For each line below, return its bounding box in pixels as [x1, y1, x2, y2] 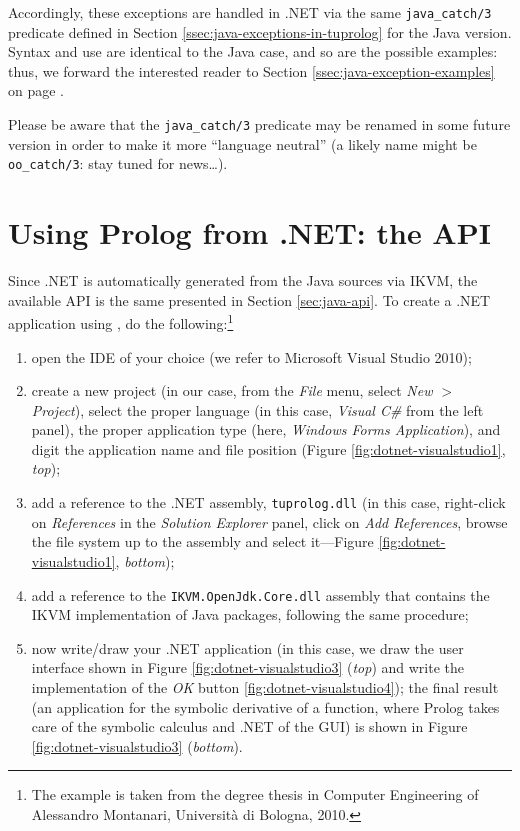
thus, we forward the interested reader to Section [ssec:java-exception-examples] [8, 60, 495, 81]
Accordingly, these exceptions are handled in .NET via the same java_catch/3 [8, 2, 492, 22]
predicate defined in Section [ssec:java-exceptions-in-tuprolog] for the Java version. [8, 21, 512, 42]
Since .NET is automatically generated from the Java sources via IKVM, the [8, 270, 478, 291]
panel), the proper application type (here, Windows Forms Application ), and [31, 419, 501, 440]
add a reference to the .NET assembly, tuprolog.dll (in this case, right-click [31, 492, 506, 513]
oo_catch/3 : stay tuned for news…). [8, 153, 228, 174]
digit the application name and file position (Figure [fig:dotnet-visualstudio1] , [31, 438, 506, 459]
